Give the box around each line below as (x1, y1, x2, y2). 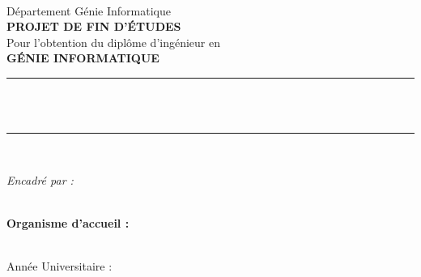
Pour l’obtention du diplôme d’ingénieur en (6, 33, 220, 50)
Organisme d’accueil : (6, 214, 130, 231)
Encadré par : (6, 171, 74, 188)
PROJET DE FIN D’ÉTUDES (6, 18, 181, 35)
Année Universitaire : (6, 258, 113, 275)
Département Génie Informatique (6, 2, 171, 19)
